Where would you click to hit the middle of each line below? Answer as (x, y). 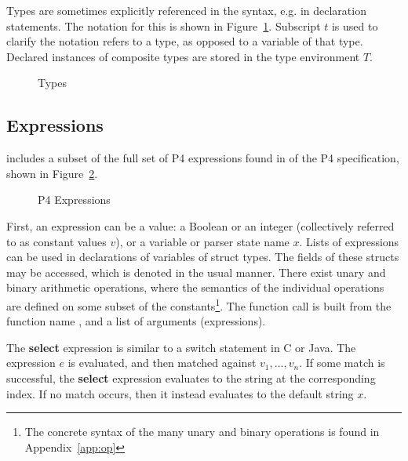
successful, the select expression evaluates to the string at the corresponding (191, 378)
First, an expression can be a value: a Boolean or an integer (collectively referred (200, 225)
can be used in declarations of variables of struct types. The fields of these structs (203, 257)
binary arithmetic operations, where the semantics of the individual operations (195, 287)
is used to (355, 25)
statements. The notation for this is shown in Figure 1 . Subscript (164, 25)
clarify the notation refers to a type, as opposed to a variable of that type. (185, 41)
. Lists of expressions (349, 241)
